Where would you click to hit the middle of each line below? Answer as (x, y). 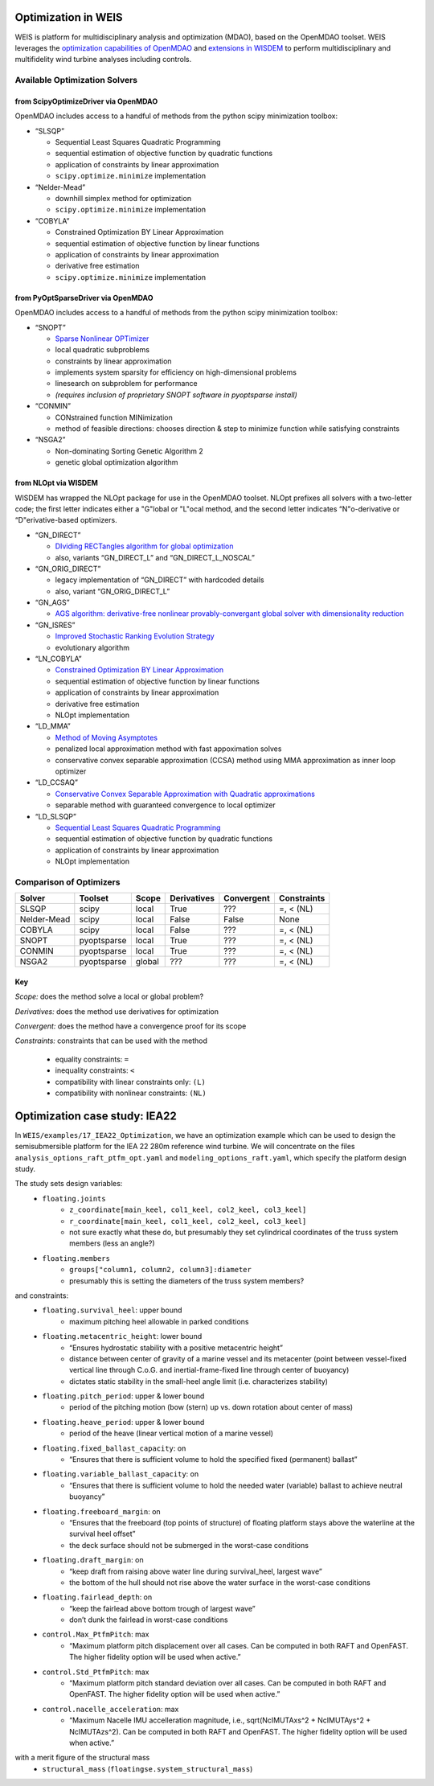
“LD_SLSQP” (55, 816)
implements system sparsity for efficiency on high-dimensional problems (176, 372)
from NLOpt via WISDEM (56, 483)
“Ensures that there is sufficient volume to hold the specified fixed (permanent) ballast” (213, 1460)
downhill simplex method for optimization (123, 198)
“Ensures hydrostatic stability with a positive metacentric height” (176, 1348)
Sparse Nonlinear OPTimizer (102, 339)
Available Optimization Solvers (76, 80)
